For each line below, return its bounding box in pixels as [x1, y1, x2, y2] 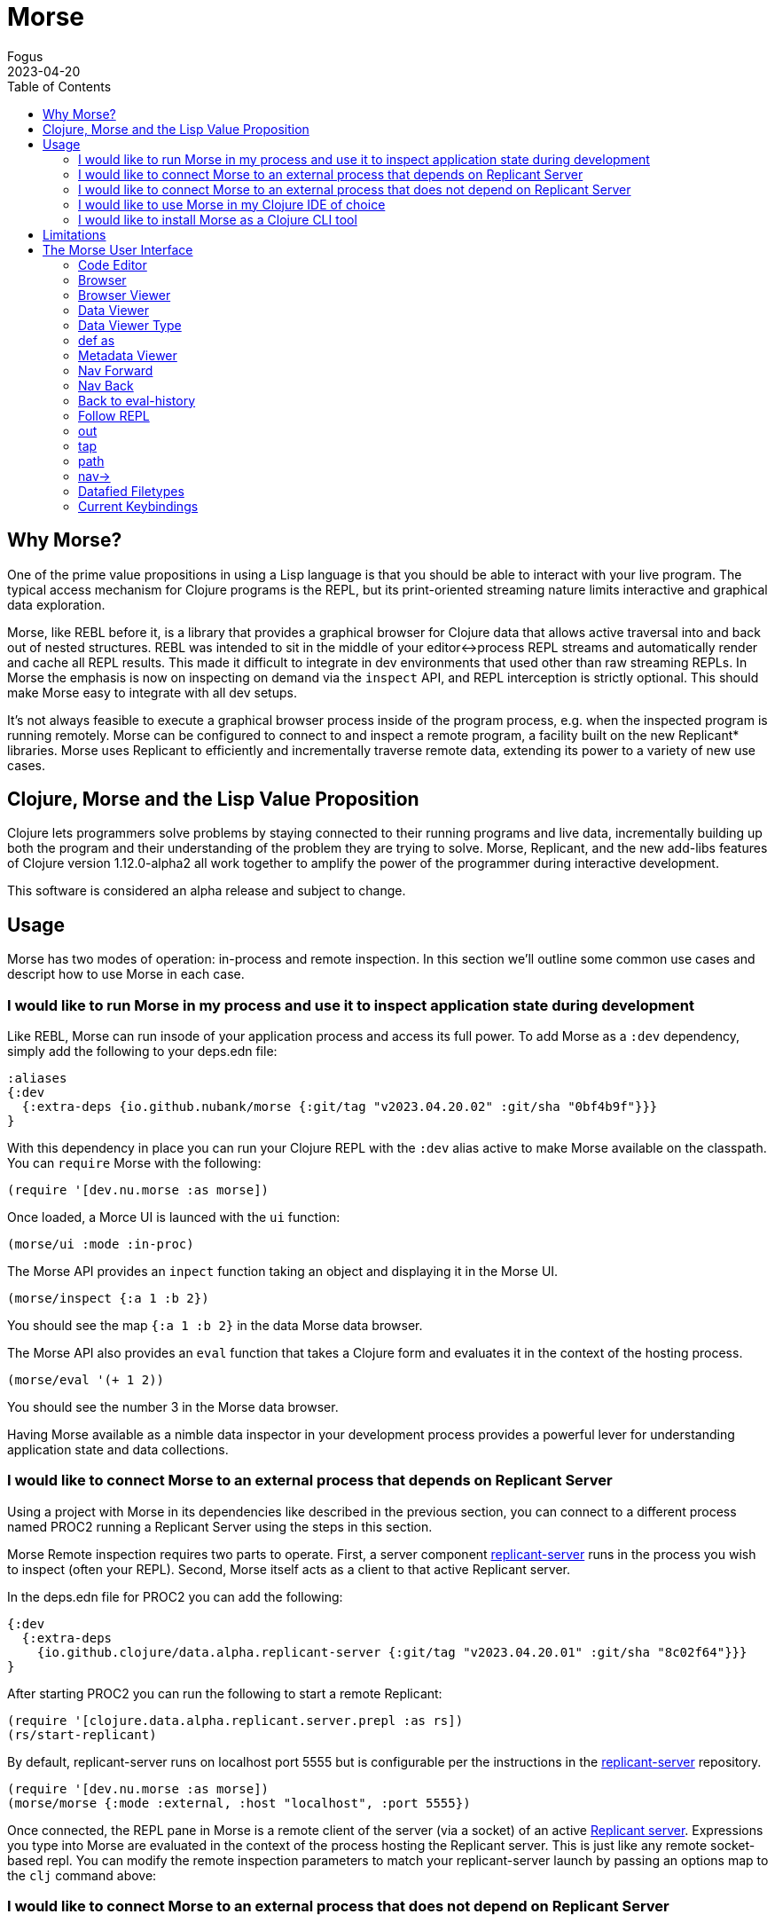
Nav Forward [78, 362, 153, 378]
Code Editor [78, 256, 147, 272]
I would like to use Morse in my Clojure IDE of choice [78, 196, 386, 212]
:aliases [7, 1071, 67, 1086]
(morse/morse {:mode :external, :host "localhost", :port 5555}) [7, 1795, 471, 1810]
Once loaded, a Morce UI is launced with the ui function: [7, 1209, 341, 1225]
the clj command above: [7, 1867, 157, 1883]
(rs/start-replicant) [7, 1727, 157, 1742]
